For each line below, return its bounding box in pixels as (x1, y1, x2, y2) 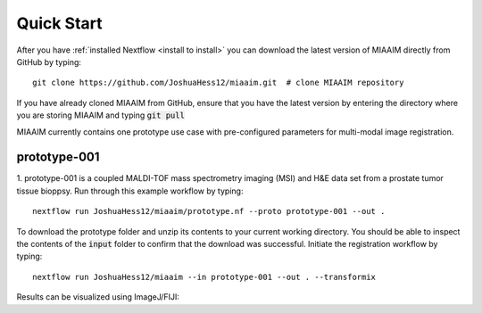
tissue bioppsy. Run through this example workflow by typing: (16, 185, 244, 196)
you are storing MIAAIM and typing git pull (16, 110, 185, 120)
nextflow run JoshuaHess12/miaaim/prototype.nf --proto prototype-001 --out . (32, 206, 386, 217)
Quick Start (16, 13, 103, 33)
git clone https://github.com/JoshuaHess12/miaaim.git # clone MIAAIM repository (32, 78, 404, 88)
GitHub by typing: (16, 56, 82, 67)
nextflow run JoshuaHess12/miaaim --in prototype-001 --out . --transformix (32, 272, 377, 282)
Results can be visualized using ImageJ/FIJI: (16, 292, 180, 302)
